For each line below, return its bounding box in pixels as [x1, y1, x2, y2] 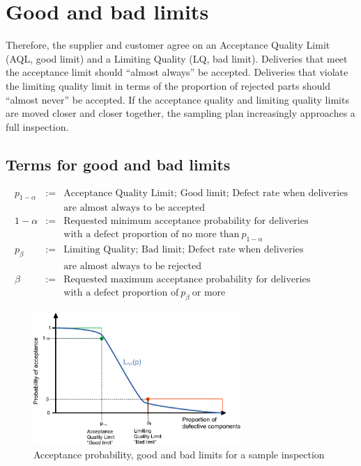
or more [192, 288, 226, 298]
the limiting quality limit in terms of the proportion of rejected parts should [6, 78, 330, 93]
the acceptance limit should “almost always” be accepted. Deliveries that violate [6, 65, 348, 79]
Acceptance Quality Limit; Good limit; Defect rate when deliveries [63, 188, 348, 198]
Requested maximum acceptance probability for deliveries [63, 275, 311, 285]
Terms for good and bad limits [6, 153, 231, 175]
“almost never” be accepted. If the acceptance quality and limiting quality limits [6, 92, 349, 106]
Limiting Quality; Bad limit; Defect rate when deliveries [63, 245, 304, 255]
